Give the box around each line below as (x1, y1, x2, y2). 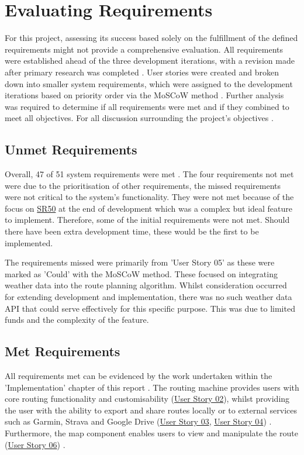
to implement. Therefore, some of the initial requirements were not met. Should (5, 213, 290, 226)
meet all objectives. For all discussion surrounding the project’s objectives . (5, 112, 274, 124)
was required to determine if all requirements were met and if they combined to (5, 100, 289, 112)
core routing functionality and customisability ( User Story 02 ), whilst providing (5, 392, 290, 405)
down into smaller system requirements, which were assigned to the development (5, 77, 293, 89)
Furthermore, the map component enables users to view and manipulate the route (5, 426, 298, 439)
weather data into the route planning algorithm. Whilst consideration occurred (5, 279, 287, 291)
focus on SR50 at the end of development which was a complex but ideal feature (5, 202, 292, 214)
